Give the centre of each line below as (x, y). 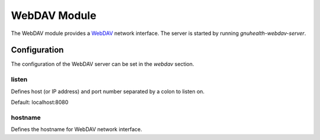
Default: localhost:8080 (40, 102)
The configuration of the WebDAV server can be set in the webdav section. (103, 64)
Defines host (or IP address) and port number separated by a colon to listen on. (108, 91)
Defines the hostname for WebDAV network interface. (76, 129)
